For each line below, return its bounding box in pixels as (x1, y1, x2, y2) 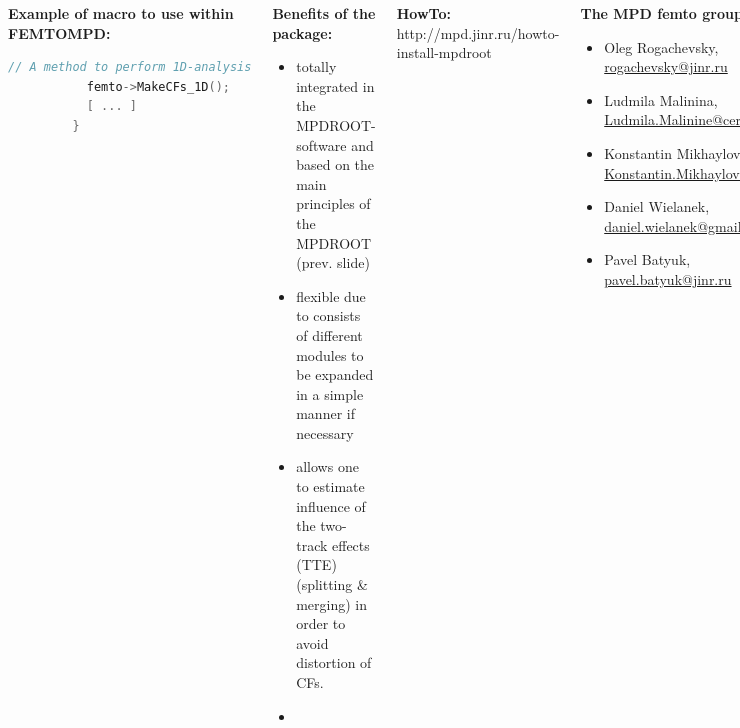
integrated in (296, 75, 375, 96)
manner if (296, 403, 355, 424)
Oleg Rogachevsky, (604, 36, 719, 57)
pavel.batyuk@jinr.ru (604, 268, 732, 289)
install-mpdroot (396, 42, 492, 63)
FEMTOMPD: (8, 22, 111, 43)
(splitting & (296, 574, 368, 595)
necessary (296, 422, 354, 443)
